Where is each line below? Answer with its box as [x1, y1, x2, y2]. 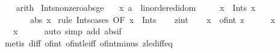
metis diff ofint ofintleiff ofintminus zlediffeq [4, 36, 173, 49]
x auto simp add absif [13, 25, 122, 37]
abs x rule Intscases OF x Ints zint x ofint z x [30, 13, 275, 25]
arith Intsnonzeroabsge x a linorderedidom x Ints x [16, 1, 256, 13]
